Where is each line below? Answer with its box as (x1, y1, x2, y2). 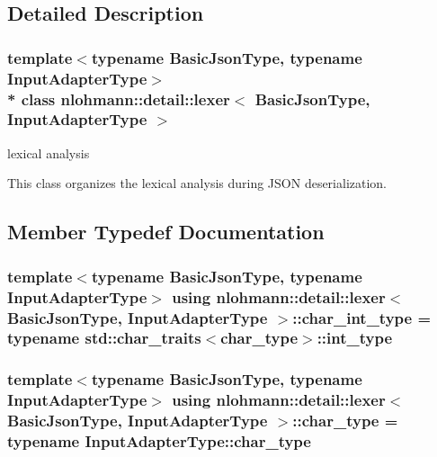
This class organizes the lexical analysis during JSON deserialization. (7, 174, 388, 193)
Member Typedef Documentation (7, 218, 325, 246)
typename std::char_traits (7, 327, 201, 349)
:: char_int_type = (292, 306, 432, 328)
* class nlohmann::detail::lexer (7, 87, 230, 110)
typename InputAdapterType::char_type (7, 430, 311, 453)
